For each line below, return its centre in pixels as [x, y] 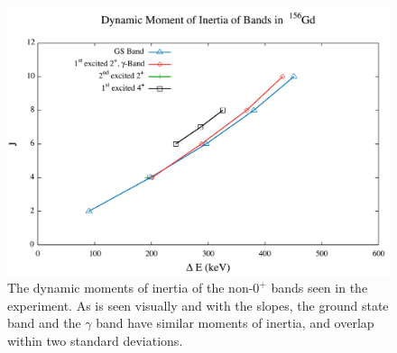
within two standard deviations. [95, 341]
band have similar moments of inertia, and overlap [235, 323]
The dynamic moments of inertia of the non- [130, 288]
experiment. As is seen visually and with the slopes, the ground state [198, 305]
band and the [44, 323]
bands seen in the [319, 288]
